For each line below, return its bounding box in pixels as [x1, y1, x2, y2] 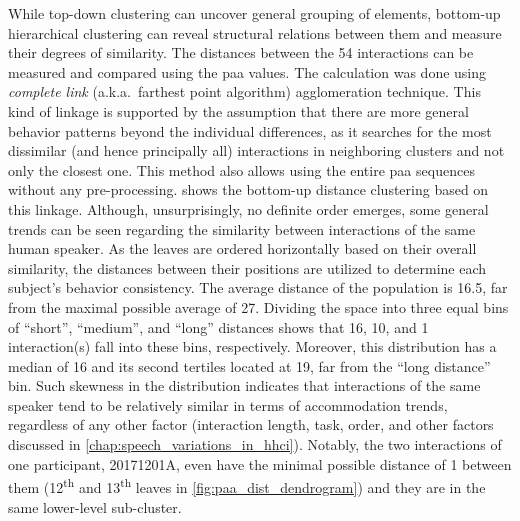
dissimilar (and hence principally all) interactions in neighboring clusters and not [8, 140, 505, 161]
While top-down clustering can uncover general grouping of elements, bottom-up [8, 3, 501, 23]
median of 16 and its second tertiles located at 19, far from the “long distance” [8, 355, 491, 376]
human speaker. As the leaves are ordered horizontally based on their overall [8, 238, 477, 259]
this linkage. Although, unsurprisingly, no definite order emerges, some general [8, 198, 489, 219]
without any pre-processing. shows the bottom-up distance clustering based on [8, 179, 489, 200]
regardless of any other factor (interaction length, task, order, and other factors [8, 414, 494, 435]
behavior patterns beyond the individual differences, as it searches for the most [8, 120, 492, 141]
